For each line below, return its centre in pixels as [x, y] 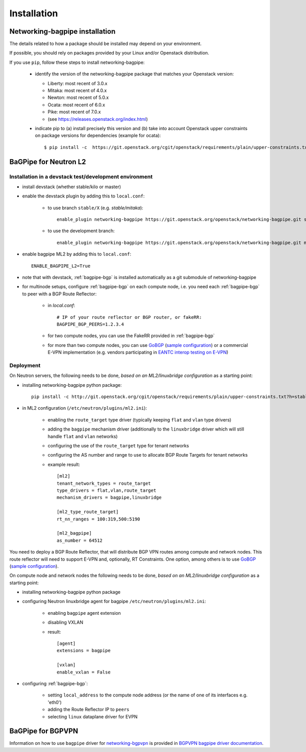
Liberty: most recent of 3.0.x [78, 83]
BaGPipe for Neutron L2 [48, 161]
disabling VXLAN [66, 622]
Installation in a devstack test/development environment [81, 177]
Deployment [25, 365]
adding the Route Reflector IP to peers [88, 710]
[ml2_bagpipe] [74, 533]
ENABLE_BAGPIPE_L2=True [61, 266]
